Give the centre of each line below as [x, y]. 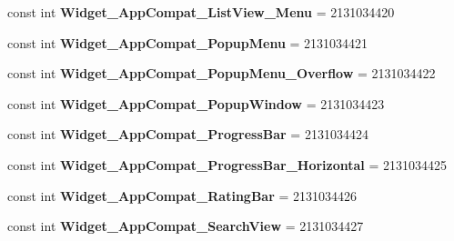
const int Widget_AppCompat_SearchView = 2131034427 [186, 226]
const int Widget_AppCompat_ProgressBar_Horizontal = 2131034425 [227, 164]
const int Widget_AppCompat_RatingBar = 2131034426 [182, 195]
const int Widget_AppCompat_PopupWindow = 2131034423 [196, 103]
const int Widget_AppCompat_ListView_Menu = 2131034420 [201, 12]
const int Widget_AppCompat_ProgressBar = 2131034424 [188, 134]
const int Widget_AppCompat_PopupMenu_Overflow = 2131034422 [222, 73]
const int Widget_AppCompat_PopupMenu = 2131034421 [188, 42]
